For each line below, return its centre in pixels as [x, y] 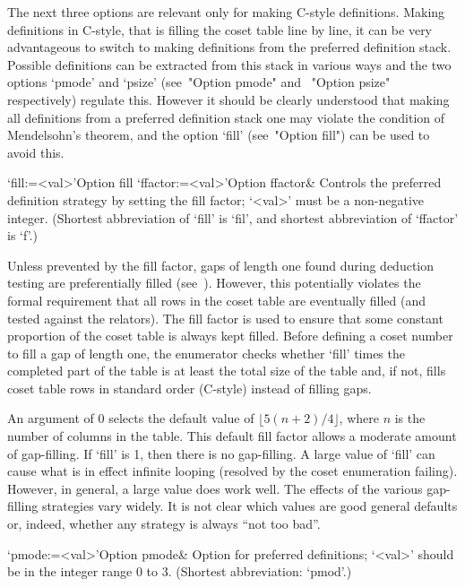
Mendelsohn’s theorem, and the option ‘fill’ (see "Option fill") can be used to [219, 135]
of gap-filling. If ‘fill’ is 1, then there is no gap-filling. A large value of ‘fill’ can [221, 453]
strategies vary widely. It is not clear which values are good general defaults [250, 506]
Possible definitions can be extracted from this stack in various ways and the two [229, 64]
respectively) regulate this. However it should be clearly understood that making [228, 99]
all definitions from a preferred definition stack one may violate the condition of [226, 117]
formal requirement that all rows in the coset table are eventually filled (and [217, 300]
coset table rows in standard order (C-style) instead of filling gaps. [189, 388]
